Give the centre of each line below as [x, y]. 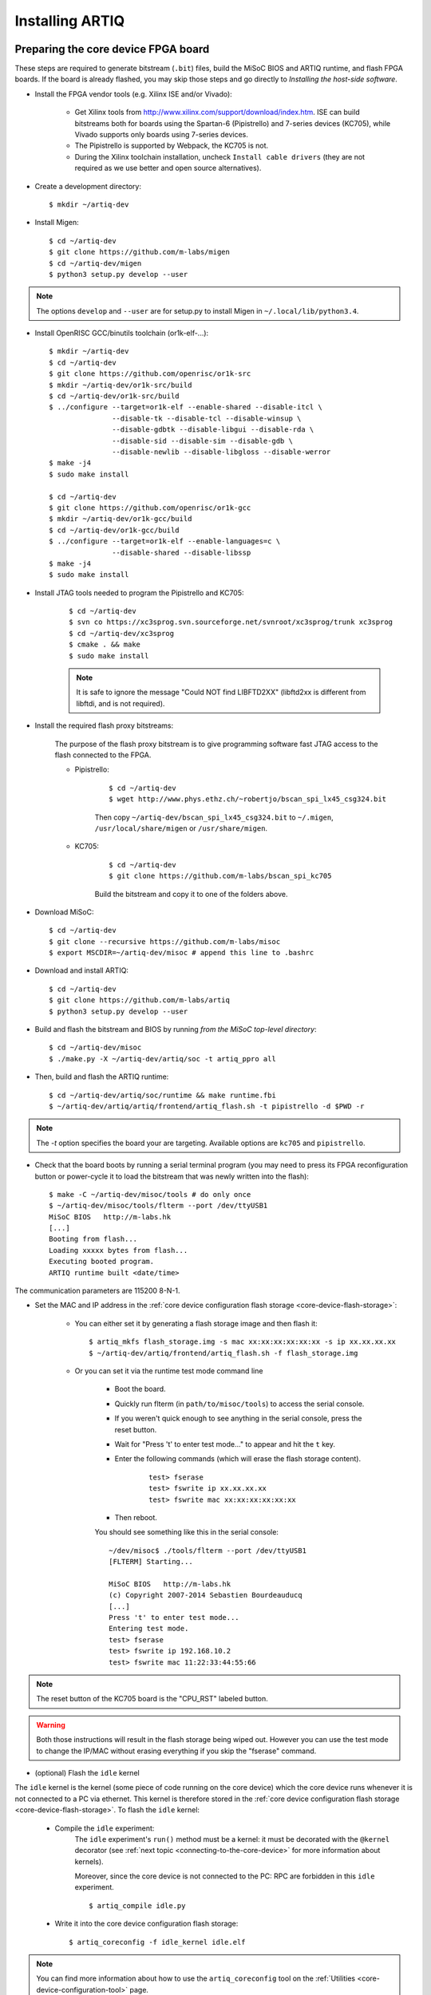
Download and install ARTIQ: [82, 970]
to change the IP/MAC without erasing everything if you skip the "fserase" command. [176, 1751]
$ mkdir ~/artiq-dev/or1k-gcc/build [121, 519]
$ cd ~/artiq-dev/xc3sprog [122, 633]
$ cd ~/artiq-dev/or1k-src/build [114, 396]
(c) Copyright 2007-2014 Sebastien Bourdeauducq [206, 1595]
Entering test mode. [149, 1629]
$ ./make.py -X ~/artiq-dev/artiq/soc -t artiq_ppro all [163, 1059]
